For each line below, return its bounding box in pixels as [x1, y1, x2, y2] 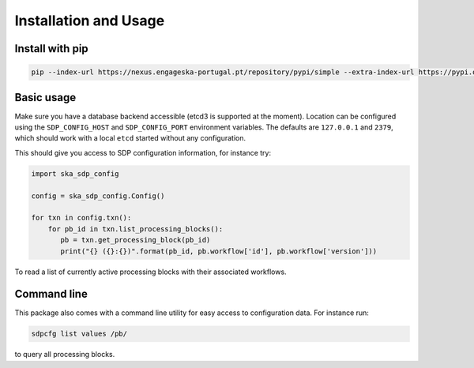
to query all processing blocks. [14, 350, 115, 359]
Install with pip [14, 42, 88, 55]
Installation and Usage [14, 12, 165, 29]
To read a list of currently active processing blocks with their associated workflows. [14, 267, 288, 276]
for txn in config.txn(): [31, 213, 132, 223]
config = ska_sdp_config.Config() [31, 191, 165, 201]
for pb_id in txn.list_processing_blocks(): [47, 224, 224, 233]
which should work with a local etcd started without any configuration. [14, 133, 246, 143]
